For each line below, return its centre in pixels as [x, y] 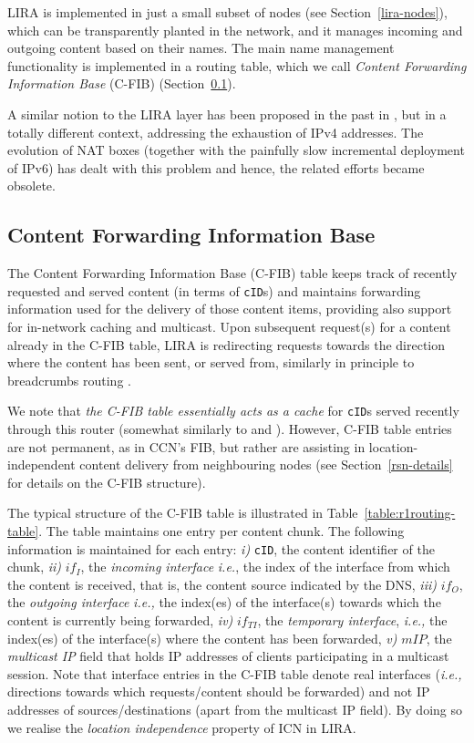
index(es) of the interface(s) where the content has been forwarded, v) [202, 638]
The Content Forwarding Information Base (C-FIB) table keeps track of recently [232, 273]
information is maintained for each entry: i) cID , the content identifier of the [221, 548]
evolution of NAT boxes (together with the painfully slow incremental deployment [236, 150]
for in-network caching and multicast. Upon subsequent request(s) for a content [229, 326]
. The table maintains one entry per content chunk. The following [222, 530]
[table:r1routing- [410, 513]
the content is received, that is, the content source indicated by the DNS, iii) [222, 584]
